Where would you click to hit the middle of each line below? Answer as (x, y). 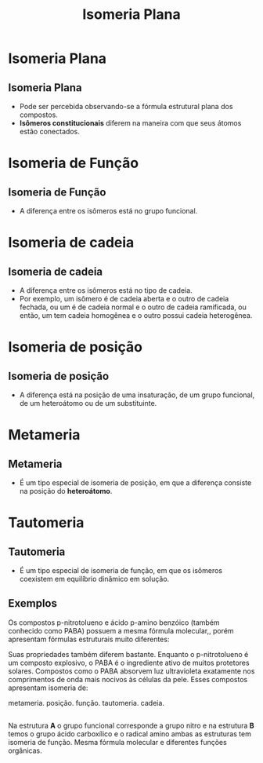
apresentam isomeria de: (48, 688)
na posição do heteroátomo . (66, 491)
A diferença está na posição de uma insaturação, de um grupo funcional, (137, 395)
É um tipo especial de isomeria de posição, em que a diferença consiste (135, 483)
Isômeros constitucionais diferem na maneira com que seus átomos (130, 123)
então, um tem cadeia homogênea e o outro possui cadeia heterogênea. (136, 315)
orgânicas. (25, 750)
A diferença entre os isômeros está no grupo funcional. (108, 211)
